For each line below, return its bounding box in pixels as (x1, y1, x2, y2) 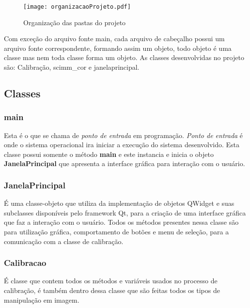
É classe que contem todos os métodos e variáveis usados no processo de (4, 276, 218, 286)
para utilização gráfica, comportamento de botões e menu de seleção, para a (4, 227, 229, 236)
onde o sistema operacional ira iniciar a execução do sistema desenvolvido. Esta (4, 139, 240, 150)
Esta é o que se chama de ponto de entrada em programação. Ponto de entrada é (4, 130, 243, 140)
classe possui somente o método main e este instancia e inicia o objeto (4, 149, 214, 159)
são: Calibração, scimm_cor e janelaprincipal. (4, 62, 140, 72)
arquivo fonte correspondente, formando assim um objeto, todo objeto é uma (4, 43, 232, 53)
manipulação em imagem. (4, 294, 79, 305)
